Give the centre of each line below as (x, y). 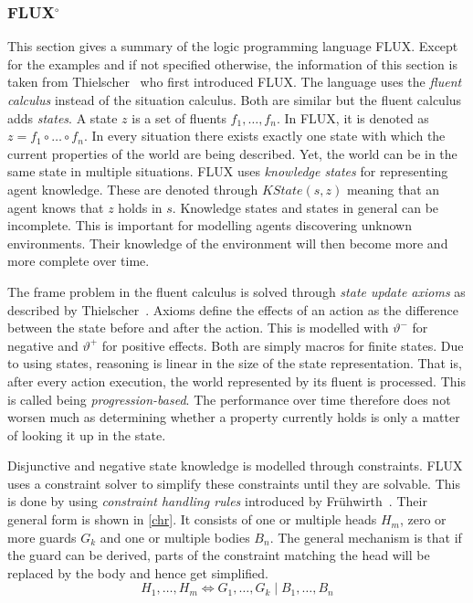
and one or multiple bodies (175, 537)
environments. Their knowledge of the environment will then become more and (228, 243)
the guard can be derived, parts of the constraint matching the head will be (219, 555)
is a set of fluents (179, 117)
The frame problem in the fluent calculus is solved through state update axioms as (236, 291)
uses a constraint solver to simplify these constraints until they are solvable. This (234, 483)
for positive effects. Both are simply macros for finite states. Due (283, 345)
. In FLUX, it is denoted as (352, 117)
